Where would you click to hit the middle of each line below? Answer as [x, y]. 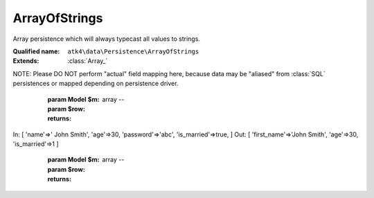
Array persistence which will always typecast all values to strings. [107, 39]
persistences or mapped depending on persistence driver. [96, 84]
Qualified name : [36, 51]
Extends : [26, 61]
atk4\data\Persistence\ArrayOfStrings [133, 51]
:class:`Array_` [88, 61]
